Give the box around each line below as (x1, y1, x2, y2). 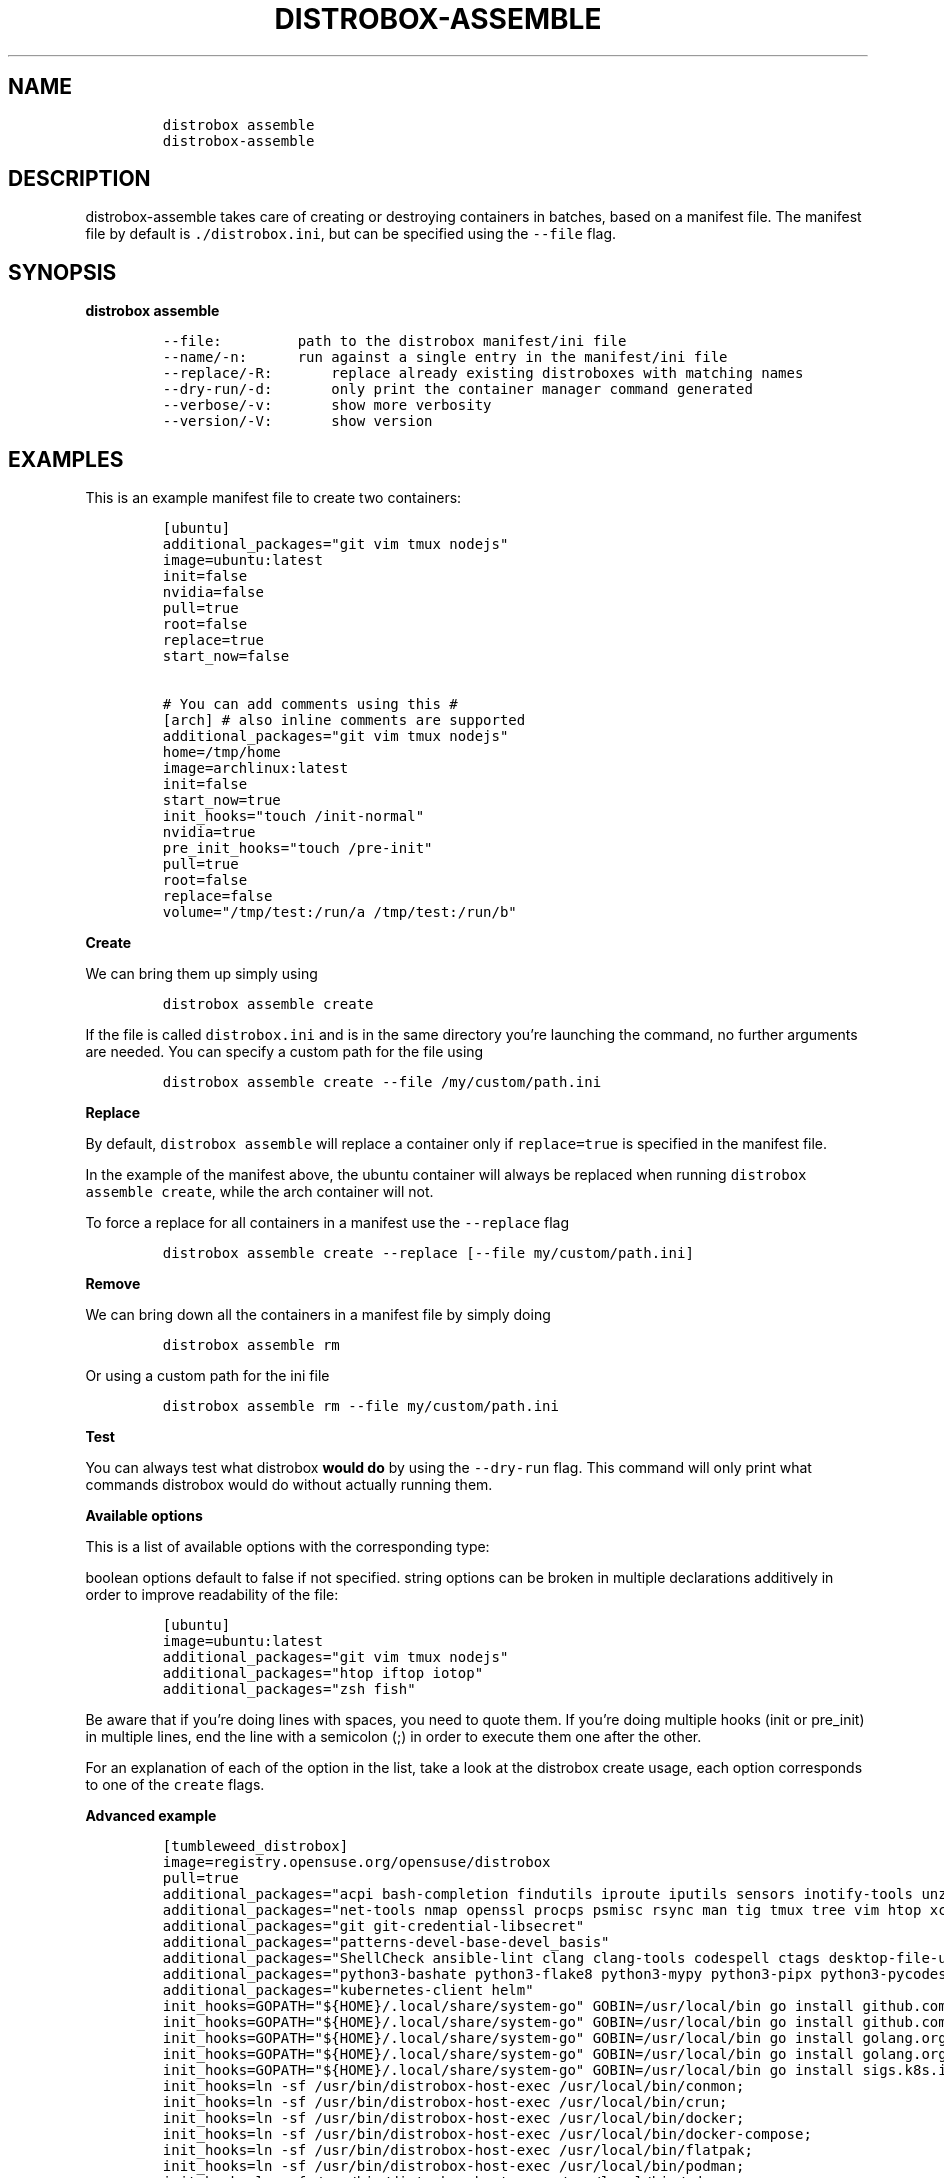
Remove (85, 1275, 141, 1293)
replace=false (162, 888, 273, 905)
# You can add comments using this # (162, 696, 458, 713)
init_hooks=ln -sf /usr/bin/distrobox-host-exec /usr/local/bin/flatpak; (162, 2142, 753, 2159)
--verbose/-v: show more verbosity (162, 397, 492, 414)
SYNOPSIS (8, 259, 117, 285)
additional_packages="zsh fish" (162, 1681, 416, 1698)
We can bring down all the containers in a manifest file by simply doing (85, 1306, 551, 1324)
